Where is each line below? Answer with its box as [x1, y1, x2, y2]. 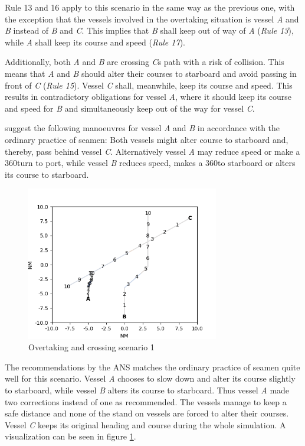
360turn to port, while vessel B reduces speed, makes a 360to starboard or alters [5, 157, 296, 169]
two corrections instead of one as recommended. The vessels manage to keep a [5, 395, 287, 408]
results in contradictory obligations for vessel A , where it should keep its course [5, 90, 292, 103]
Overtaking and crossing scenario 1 [28, 341, 155, 353]
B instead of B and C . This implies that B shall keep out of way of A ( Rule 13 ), [5, 24, 294, 37]
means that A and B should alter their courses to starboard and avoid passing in [5, 67, 297, 79]
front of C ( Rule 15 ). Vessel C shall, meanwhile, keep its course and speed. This [5, 79, 293, 91]
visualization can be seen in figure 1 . [5, 430, 136, 442]
